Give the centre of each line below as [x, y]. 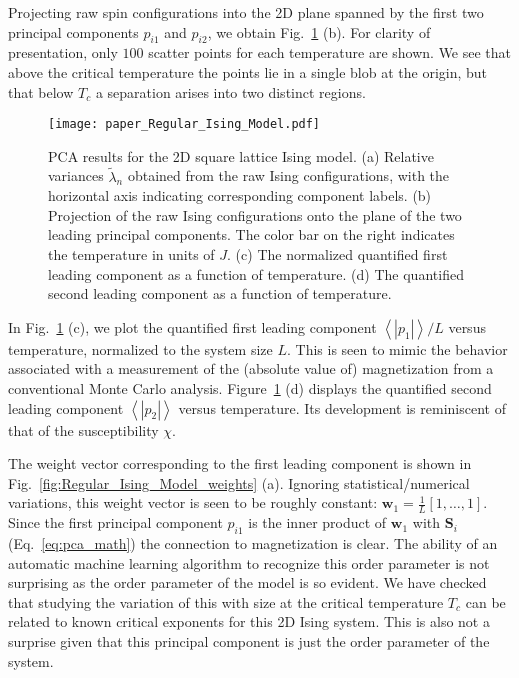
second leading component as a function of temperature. [220, 293]
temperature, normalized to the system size [140, 348]
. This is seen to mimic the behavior [397, 348]
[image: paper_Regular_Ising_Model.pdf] [184, 124]
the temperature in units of [131, 254]
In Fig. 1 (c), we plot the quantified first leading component [192, 326]
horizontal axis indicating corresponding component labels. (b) [240, 195]
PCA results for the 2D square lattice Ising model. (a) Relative [241, 155]
